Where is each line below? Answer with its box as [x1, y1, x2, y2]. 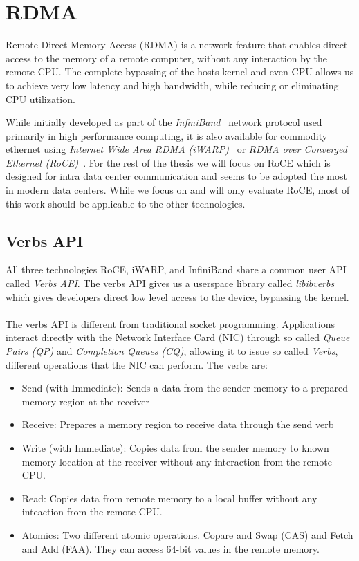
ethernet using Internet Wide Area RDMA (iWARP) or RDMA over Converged [6, 142, 347, 156]
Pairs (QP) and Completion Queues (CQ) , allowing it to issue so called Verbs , [6, 344, 338, 358]
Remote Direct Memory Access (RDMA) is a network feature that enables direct [6, 37, 348, 52]
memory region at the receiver [21, 394, 149, 408]
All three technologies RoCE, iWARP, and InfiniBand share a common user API [6, 262, 347, 277]
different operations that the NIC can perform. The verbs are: [6, 357, 268, 371]
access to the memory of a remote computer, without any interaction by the [6, 50, 327, 65]
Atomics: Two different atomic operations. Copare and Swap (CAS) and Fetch [21, 527, 353, 542]
